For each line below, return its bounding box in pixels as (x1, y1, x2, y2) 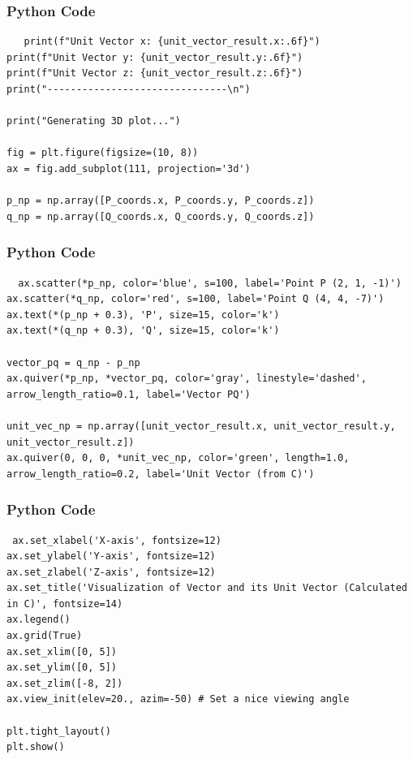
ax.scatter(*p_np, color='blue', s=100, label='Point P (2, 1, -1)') (18, 277, 402, 289)
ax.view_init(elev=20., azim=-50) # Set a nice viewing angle (6, 693, 350, 705)
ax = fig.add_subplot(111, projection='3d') (6, 162, 251, 175)
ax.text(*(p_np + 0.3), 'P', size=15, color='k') (6, 308, 280, 321)
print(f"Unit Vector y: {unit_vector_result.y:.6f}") (6, 51, 303, 63)
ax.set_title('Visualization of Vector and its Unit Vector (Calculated (6, 582, 407, 594)
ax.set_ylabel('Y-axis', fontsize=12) (6, 550, 216, 563)
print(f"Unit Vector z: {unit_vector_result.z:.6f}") (6, 67, 303, 80)
